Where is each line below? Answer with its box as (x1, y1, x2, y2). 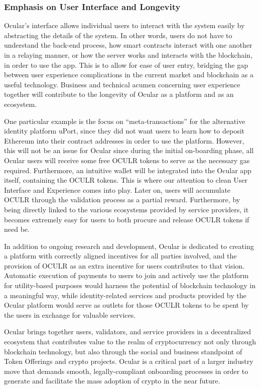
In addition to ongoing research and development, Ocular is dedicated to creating (4, 240, 254, 251)
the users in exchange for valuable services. (4, 309, 136, 320)
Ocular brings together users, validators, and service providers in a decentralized (4, 326, 251, 337)
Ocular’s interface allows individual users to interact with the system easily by (4, 20, 245, 31)
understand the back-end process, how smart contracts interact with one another (4, 40, 252, 50)
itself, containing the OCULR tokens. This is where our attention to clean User (4, 175, 248, 185)
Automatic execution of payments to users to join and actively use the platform (4, 270, 249, 281)
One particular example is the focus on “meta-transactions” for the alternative (4, 115, 245, 126)
